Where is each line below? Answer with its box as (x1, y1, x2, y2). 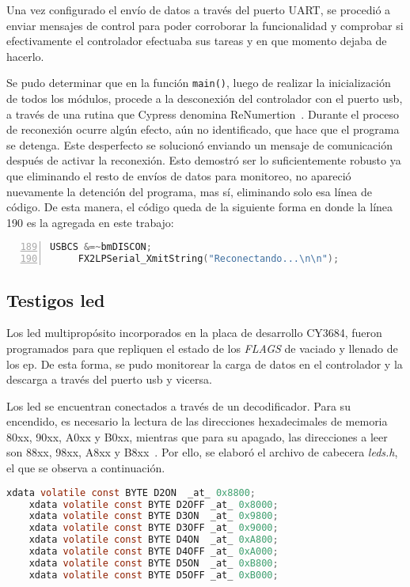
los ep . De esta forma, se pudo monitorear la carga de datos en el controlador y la (6, 355, 403, 372)
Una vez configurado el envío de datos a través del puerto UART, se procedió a (6, 2, 391, 17)
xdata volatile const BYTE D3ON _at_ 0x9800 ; (28, 510, 279, 522)
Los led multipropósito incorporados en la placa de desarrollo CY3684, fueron (6, 324, 382, 341)
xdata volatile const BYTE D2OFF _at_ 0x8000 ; (28, 498, 279, 510)
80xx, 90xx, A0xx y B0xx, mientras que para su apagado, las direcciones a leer (6, 428, 388, 445)
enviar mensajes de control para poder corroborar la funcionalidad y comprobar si (6, 17, 404, 33)
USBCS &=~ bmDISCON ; (50, 241, 152, 253)
